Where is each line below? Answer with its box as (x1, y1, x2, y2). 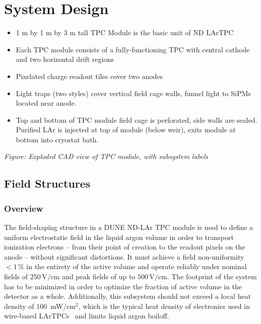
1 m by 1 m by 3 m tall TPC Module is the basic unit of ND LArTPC (16, 27, 234, 38)
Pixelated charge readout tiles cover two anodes (16, 70, 163, 81)
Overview (4, 202, 43, 214)
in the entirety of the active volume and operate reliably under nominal (26, 261, 247, 272)
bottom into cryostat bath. (16, 134, 99, 144)
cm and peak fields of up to (50, 271, 136, 282)
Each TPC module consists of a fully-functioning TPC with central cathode (16, 44, 250, 54)
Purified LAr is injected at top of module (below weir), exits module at (16, 124, 236, 135)
